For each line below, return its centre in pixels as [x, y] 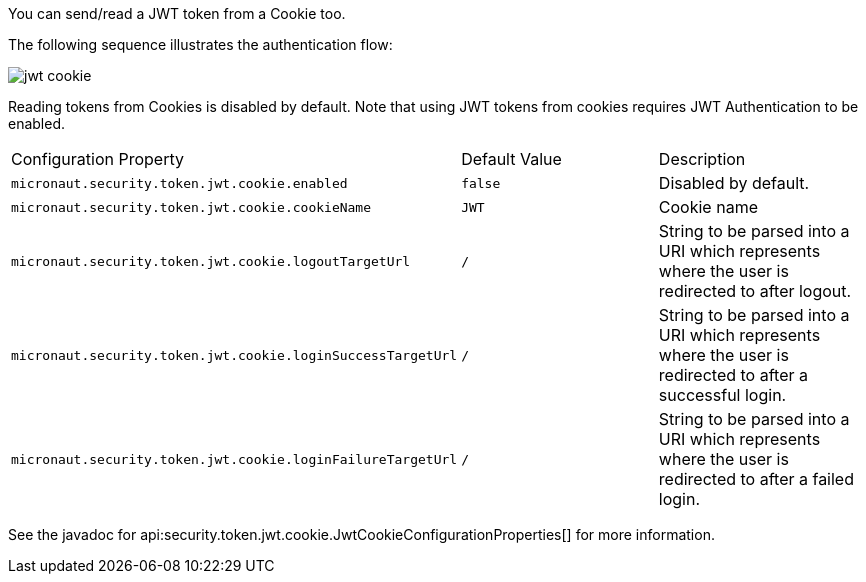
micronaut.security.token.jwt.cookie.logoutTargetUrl [211, 261]
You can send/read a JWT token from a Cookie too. [177, 13]
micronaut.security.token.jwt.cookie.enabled [179, 183]
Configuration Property [97, 159]
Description [702, 159]
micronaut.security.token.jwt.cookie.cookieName [191, 207]
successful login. [722, 395]
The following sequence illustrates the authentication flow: [200, 44]
